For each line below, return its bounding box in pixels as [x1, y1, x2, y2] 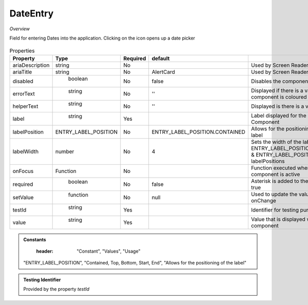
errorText [12, 90, 35, 97]
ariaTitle [12, 68, 32, 75]
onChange [251, 197, 277, 204]
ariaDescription [12, 62, 50, 69]
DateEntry [9, 8, 54, 19]
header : [36, 248, 53, 254]
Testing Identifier [23, 276, 61, 282]
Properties [9, 47, 35, 54]
